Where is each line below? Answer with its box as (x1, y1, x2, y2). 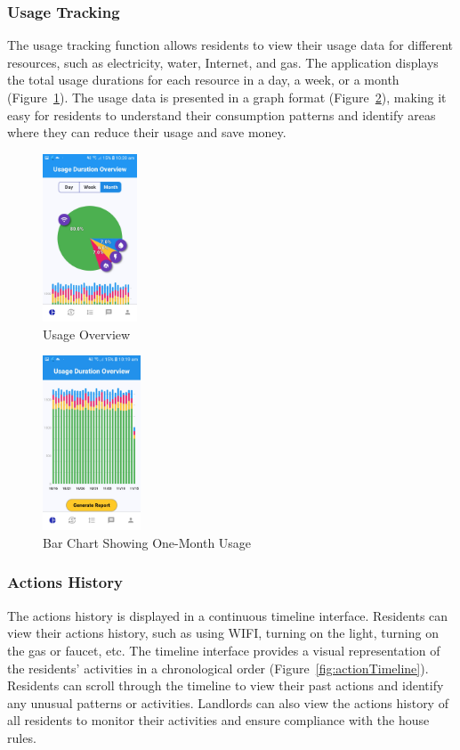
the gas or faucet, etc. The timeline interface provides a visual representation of (7, 640, 440, 659)
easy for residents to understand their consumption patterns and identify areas (7, 105, 436, 124)
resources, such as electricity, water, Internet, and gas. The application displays (7, 53, 439, 71)
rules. (7, 728, 36, 746)
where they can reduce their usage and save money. (7, 123, 286, 142)
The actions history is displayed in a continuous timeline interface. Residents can (7, 606, 448, 624)
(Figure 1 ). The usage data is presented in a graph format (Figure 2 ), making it (7, 88, 447, 106)
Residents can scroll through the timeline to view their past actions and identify (7, 676, 444, 695)
